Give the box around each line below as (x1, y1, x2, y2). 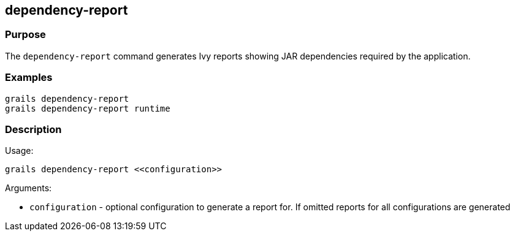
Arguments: (5, 183, 52, 194)
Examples (5, 71, 53, 84)
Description (5, 123, 62, 135)
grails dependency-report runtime (5, 103, 170, 113)
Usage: (5, 145, 34, 156)
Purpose (5, 28, 46, 41)
